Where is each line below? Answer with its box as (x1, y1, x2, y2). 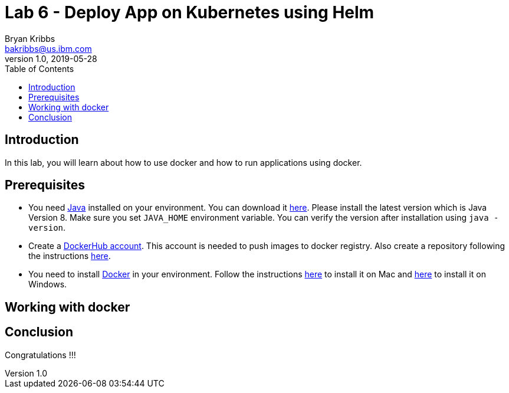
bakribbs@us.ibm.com (5, 43, 92, 54)
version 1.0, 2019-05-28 (5, 53, 97, 64)
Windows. (28, 279, 67, 290)
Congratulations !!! (5, 349, 76, 360)
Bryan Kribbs (5, 33, 55, 44)
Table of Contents (5, 63, 74, 74)
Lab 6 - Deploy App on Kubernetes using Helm (5, 2, 375, 22)
